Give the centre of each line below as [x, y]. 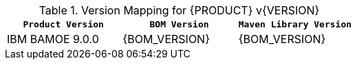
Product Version [63, 24]
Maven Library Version [295, 24]
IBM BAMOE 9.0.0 [53, 39]
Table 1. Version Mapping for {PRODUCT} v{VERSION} [179, 10]
